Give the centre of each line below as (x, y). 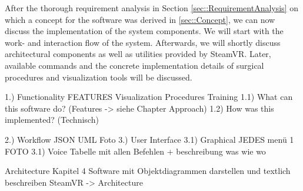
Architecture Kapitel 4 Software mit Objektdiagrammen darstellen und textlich (148, 171)
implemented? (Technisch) (52, 120)
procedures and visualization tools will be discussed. (99, 77)
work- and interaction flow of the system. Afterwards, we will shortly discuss (143, 42)
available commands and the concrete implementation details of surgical (134, 65)
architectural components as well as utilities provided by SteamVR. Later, (138, 54)
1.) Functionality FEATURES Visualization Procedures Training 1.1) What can (149, 97)
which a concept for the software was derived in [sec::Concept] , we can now (140, 19)
